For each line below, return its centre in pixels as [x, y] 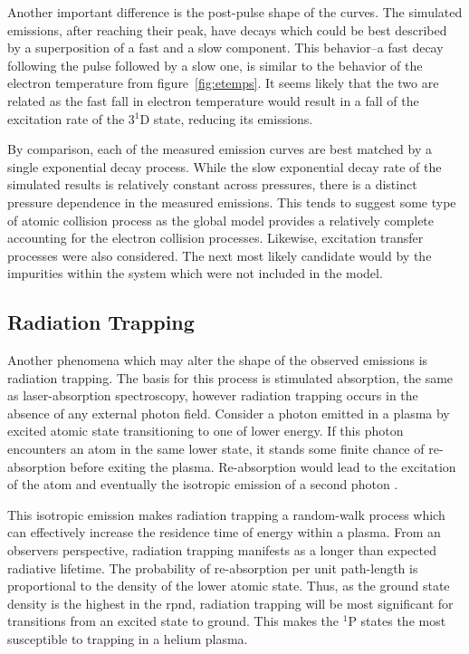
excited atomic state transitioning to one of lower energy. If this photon [206, 431]
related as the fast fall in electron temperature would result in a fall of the [213, 100]
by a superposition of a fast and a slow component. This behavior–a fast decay [225, 48]
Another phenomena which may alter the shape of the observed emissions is [218, 360]
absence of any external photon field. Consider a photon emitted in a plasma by [229, 413]
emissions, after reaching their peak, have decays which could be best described [227, 29]
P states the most [397, 621]
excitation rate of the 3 [71, 118]
